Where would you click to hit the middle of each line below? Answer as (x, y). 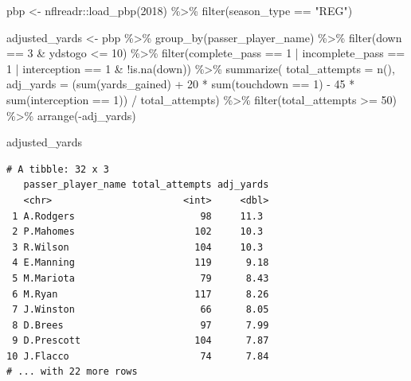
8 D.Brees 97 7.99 (141, 325)
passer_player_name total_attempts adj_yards (146, 185)
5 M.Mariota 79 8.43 (141, 278)
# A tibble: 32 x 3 (58, 169)
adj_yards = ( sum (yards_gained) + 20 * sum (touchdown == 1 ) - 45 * (181, 84)
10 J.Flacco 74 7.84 (138, 356)
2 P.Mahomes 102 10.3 (138, 232)
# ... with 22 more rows (72, 372)
